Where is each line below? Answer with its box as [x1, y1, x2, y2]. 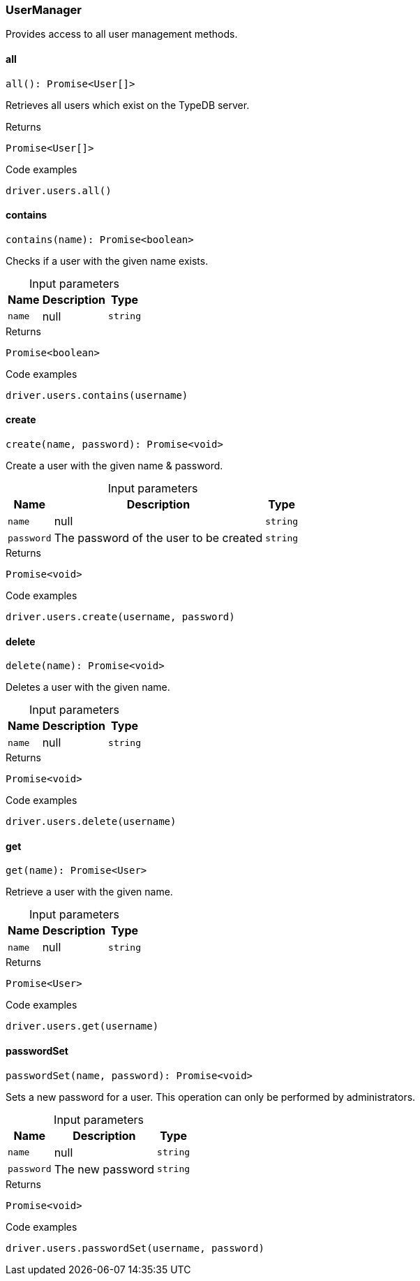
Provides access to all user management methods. [6, 28, 238, 41]
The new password [54, 1162, 155, 1176]
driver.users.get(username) [6, 1020, 159, 1032]
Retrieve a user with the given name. [6, 886, 173, 898]
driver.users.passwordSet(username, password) [6, 1242, 264, 1254]
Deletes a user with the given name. [6, 681, 170, 694]
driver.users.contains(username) [6, 389, 188, 401]
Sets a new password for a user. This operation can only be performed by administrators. [6, 1090, 416, 1103]
